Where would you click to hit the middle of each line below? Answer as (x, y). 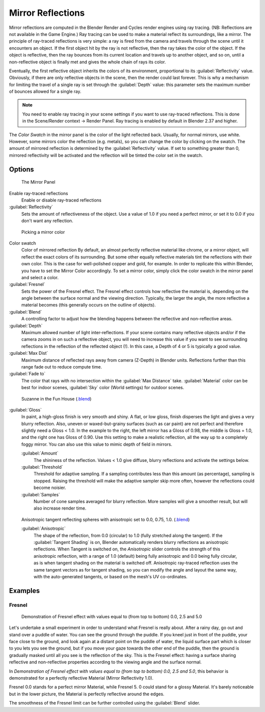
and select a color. (40, 277)
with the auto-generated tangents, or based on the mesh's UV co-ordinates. (110, 576)
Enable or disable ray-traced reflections (61, 200)
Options (22, 169)
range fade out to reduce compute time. (62, 367)
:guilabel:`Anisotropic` (43, 529)
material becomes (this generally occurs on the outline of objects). (89, 305)
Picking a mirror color (43, 232)
